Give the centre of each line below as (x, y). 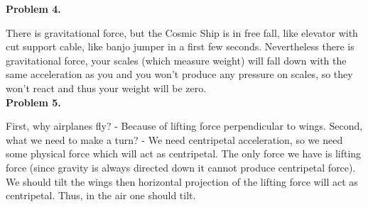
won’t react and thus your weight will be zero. (106, 88)
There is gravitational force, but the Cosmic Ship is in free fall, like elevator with (182, 32)
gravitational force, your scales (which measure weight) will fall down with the (176, 60)
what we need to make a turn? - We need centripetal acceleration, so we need (174, 139)
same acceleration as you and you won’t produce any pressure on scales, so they (179, 74)
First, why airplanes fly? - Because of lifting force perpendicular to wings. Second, (184, 126)
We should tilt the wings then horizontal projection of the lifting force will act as (182, 181)
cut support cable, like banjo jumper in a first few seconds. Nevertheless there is (180, 46)
